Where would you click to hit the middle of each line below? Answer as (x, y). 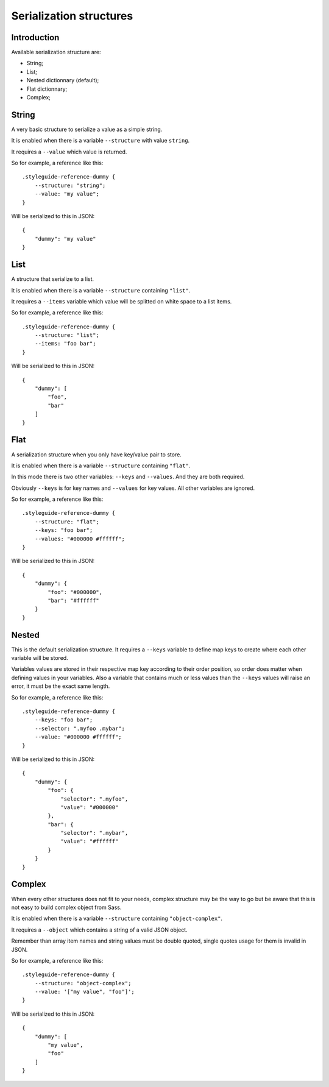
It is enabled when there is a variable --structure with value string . (101, 141)
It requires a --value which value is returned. (69, 152)
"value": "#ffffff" (90, 841)
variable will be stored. (40, 658)
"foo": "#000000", (75, 592)
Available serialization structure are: (56, 52)
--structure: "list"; (67, 335)
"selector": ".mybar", (94, 833)
